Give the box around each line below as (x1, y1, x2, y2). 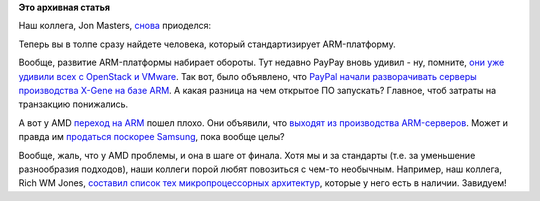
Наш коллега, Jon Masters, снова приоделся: (18, 20, 212, 32)
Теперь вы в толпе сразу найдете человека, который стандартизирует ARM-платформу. (18, 38, 396, 50)
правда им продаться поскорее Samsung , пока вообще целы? (18, 131, 285, 143)
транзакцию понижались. (18, 98, 129, 110)
